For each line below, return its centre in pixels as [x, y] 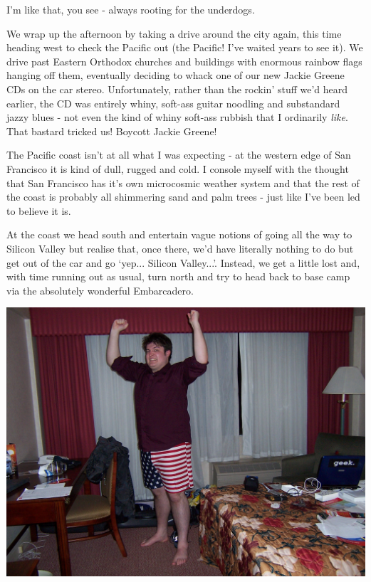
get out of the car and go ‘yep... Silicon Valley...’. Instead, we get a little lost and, [183, 262]
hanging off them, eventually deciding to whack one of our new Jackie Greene [176, 75]
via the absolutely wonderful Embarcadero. [100, 290]
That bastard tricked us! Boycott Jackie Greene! [112, 131]
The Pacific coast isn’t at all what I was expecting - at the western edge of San [179, 155]
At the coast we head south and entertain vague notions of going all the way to [179, 234]
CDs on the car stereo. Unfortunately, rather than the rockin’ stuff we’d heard [177, 89]
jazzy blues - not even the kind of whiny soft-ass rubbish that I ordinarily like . [177, 117]
